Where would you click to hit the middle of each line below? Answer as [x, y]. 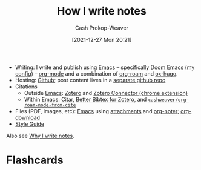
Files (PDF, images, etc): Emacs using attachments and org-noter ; [97, 111]
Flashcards [35, 160]
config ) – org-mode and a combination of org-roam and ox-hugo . [96, 73]
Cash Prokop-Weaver [102, 28]
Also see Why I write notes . [40, 136]
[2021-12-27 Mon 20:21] [102, 39]
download [28, 117]
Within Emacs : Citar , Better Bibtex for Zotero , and [85, 99]
